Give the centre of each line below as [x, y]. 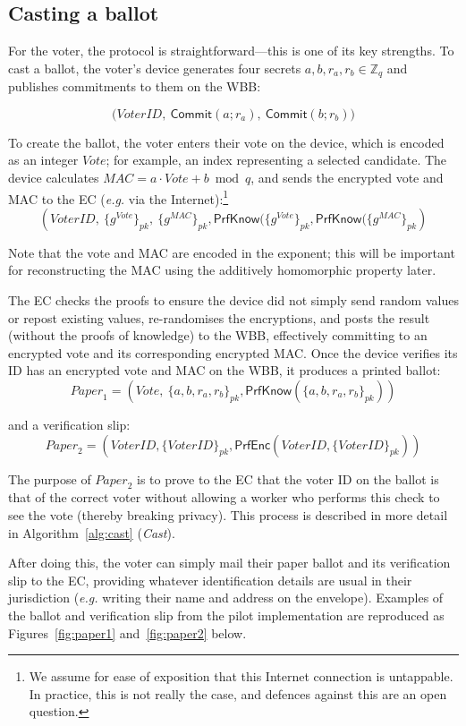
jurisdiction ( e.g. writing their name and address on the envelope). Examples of [226, 598]
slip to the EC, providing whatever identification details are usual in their [210, 580]
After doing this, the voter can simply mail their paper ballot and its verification [229, 563]
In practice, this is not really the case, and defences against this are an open [238, 693]
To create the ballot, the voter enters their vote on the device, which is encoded [226, 142]
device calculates [54, 178]
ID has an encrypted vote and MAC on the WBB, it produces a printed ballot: [225, 370]
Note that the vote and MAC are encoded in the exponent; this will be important [232, 252]
